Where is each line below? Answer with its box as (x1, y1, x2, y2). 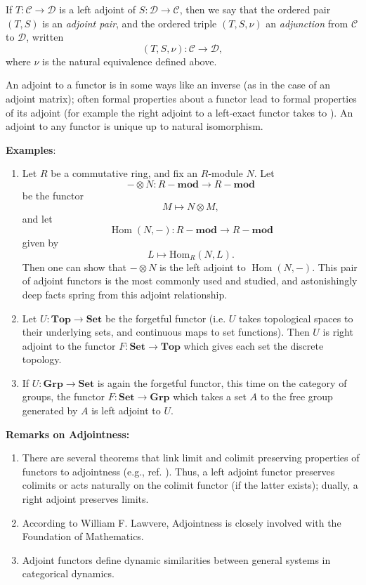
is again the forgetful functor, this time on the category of (97, 375, 347, 390)
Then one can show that (22, 259, 127, 274)
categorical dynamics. (22, 566, 115, 581)
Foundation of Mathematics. (22, 529, 144, 544)
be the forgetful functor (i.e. (105, 310, 226, 325)
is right (322, 324, 353, 339)
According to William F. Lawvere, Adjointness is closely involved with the (22, 515, 341, 530)
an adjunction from (266, 15, 348, 30)
